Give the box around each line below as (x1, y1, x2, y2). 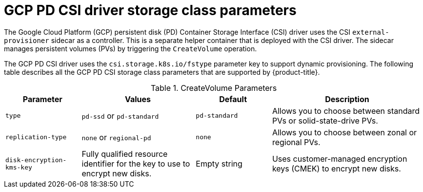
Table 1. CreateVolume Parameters (150, 83, 277, 93)
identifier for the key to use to (81, 158, 190, 169)
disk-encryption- (5, 156, 67, 164)
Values (124, 94, 151, 104)
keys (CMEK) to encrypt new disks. (272, 163, 401, 173)
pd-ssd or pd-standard (81, 110, 159, 121)
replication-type (5, 133, 67, 141)
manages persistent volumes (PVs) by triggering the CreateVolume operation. (4, 44, 257, 53)
